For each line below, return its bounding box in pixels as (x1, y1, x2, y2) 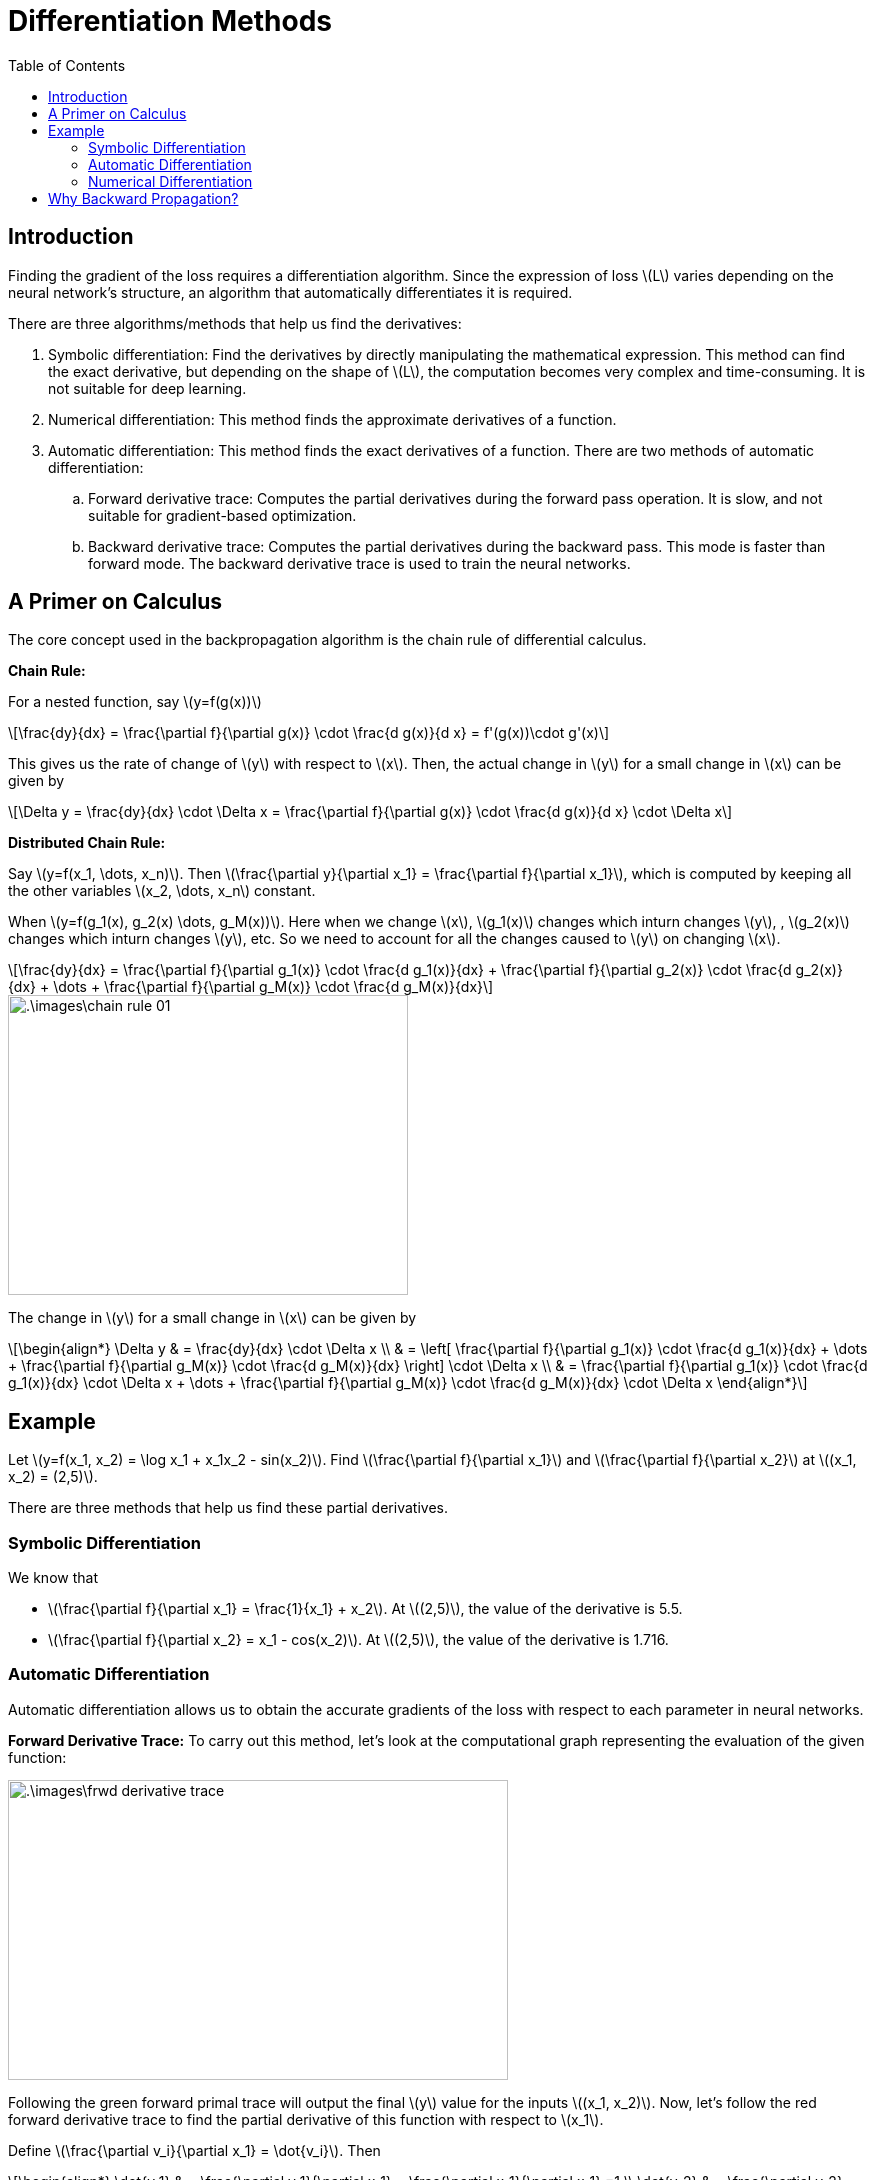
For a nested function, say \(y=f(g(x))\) (8, 693, 262, 711)
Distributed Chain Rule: (8, 834, 166, 852)
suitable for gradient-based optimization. (88, 506, 357, 524)
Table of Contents (8, 56, 126, 74)
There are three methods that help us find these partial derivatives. (8, 1499, 448, 1517)
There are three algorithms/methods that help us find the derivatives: (8, 314, 462, 332)
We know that (8, 1569, 98, 1587)
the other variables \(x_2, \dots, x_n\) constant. (8, 882, 316, 900)
